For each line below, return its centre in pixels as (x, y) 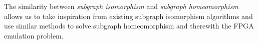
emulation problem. (34, 35)
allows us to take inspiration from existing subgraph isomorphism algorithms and (128, 16)
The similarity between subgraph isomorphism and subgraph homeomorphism (121, 6)
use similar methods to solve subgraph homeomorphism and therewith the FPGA (129, 26)
